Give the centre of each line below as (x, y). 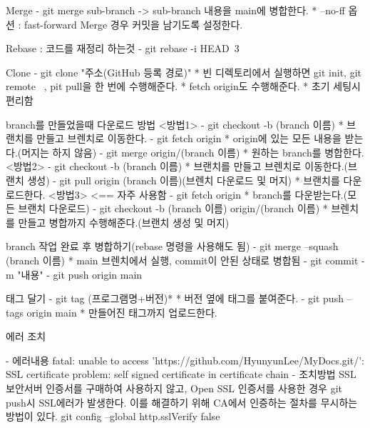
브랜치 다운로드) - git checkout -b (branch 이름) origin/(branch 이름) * (173, 208)
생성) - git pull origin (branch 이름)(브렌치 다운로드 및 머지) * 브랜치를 (184, 180)
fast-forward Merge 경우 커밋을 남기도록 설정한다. (134, 24)
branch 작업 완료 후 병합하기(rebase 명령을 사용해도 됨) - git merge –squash (172, 246)
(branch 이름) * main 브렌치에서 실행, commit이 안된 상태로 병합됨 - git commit (182, 260)
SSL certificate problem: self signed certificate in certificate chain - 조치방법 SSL (181, 374)
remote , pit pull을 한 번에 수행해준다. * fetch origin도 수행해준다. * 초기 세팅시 (183, 86)
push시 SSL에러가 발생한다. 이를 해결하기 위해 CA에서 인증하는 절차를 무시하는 (182, 402)
